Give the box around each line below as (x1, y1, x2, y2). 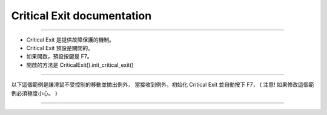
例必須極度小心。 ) (11, 89, 58, 96)
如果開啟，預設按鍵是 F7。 (26, 53, 93, 60)
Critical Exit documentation (11, 9, 152, 22)
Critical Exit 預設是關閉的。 (26, 44, 94, 51)
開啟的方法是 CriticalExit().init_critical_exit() (26, 61, 134, 69)
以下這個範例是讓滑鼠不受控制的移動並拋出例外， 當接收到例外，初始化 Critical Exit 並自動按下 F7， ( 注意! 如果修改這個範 (11, 81, 314, 89)
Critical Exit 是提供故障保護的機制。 (26, 36, 115, 43)
